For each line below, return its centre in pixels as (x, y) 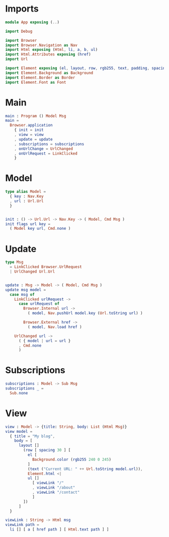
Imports (22, 9)
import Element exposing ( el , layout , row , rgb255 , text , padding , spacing (86, 69)
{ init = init (29, 130)
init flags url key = (28, 224)
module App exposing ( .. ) (32, 22)
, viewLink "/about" (54, 488)
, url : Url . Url (27, 201)
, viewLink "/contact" (56, 492)
